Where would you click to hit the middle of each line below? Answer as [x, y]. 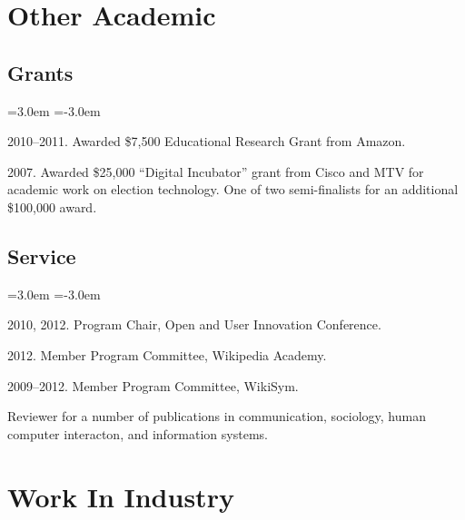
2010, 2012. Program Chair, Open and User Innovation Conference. [194, 324]
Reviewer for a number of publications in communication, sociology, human [217, 416]
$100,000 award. [52, 206]
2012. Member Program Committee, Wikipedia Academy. [167, 354]
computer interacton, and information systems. [138, 433]
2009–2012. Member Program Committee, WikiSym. [153, 385]
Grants [40, 72]
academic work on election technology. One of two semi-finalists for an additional [233, 189]
